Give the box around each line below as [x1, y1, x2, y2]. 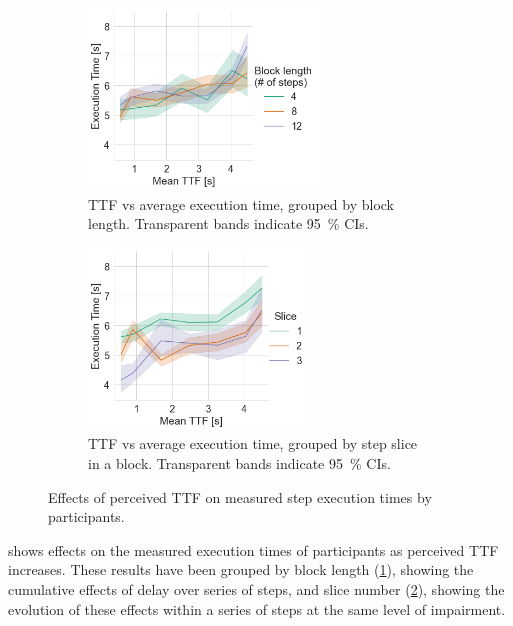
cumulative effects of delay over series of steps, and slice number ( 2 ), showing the [8, 578, 505, 599]
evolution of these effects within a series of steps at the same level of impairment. [8, 598, 506, 619]
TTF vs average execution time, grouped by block [88, 193, 394, 214]
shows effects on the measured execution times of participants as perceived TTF [8, 539, 499, 560]
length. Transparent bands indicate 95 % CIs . [88, 213, 369, 234]
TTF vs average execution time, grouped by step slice [88, 433, 418, 454]
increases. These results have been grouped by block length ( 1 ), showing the [8, 559, 474, 580]
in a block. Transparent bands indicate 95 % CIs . [88, 452, 391, 473]
